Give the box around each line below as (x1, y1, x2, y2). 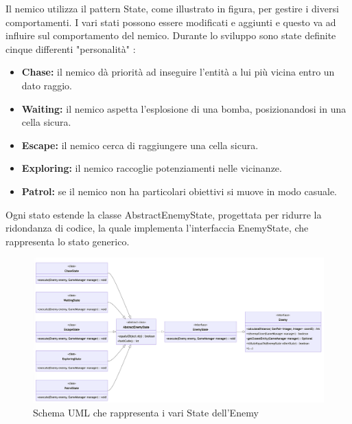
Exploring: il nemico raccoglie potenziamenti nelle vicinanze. (21, 161, 282, 175)
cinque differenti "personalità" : (5, 41, 136, 56)
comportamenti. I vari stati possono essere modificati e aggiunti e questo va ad (5, 14, 336, 29)
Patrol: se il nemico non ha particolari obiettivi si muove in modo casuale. (21, 183, 338, 198)
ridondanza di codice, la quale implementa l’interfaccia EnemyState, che (5, 221, 309, 235)
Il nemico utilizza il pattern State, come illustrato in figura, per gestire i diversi (5, 1, 339, 15)
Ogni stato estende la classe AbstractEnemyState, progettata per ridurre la (5, 207, 322, 221)
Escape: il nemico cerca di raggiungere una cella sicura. (21, 137, 259, 152)
